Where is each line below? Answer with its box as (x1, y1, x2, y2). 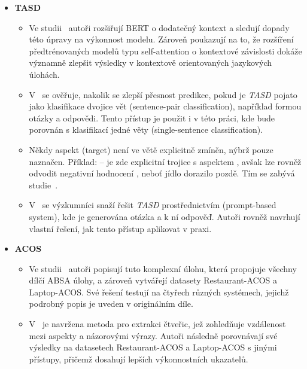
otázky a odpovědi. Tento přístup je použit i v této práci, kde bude (29, 111, 275, 124)
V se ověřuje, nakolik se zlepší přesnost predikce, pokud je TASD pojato (29, 88, 297, 100)
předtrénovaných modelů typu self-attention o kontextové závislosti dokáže (29, 44, 302, 57)
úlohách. (29, 68, 60, 80)
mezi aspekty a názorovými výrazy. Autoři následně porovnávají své (29, 329, 278, 341)
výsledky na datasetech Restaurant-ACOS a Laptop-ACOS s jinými (29, 341, 277, 353)
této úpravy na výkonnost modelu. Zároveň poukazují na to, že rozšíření (29, 33, 294, 45)
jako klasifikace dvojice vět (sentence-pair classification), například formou (29, 100, 302, 112)
